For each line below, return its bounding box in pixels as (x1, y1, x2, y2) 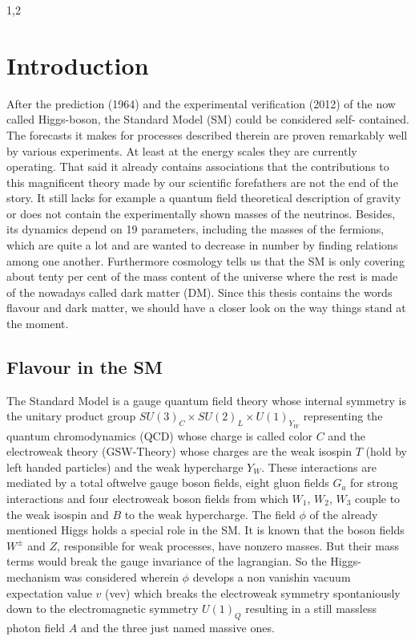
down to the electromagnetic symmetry (6, 600, 199, 617)
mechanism (6, 568, 61, 585)
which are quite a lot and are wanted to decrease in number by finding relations (6, 237, 398, 254)
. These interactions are (261, 458, 377, 475)
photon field (6, 619, 66, 635)
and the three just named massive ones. (80, 619, 275, 635)
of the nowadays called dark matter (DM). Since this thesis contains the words (6, 283, 393, 300)
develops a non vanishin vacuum (192, 568, 351, 585)
